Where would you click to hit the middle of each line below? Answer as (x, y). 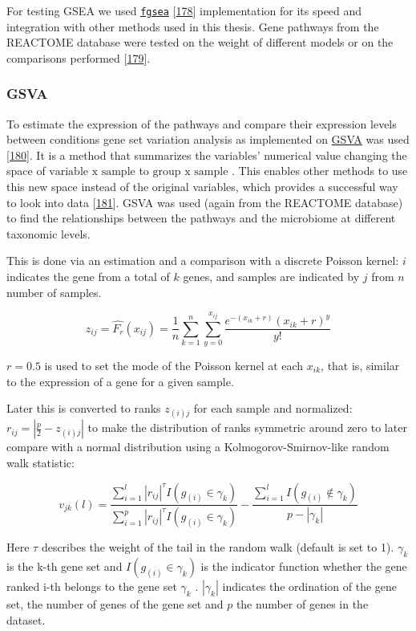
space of (26, 171)
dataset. (26, 619)
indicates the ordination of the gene (310, 586)
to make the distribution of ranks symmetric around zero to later (247, 427)
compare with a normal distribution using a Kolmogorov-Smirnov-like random (198, 447)
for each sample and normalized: (273, 408)
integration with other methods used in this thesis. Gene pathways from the (193, 26)
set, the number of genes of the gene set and (115, 604)
